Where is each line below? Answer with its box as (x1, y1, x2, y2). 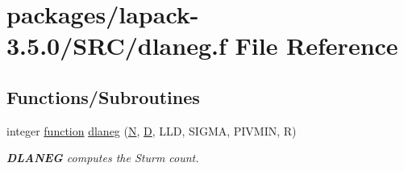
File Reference (235, 29, 398, 62)
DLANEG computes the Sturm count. (6, 149, 199, 166)
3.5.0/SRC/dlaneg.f (6, 29, 227, 62)
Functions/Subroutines (6, 84, 200, 109)
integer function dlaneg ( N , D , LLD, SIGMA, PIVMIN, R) (6, 122, 297, 139)
